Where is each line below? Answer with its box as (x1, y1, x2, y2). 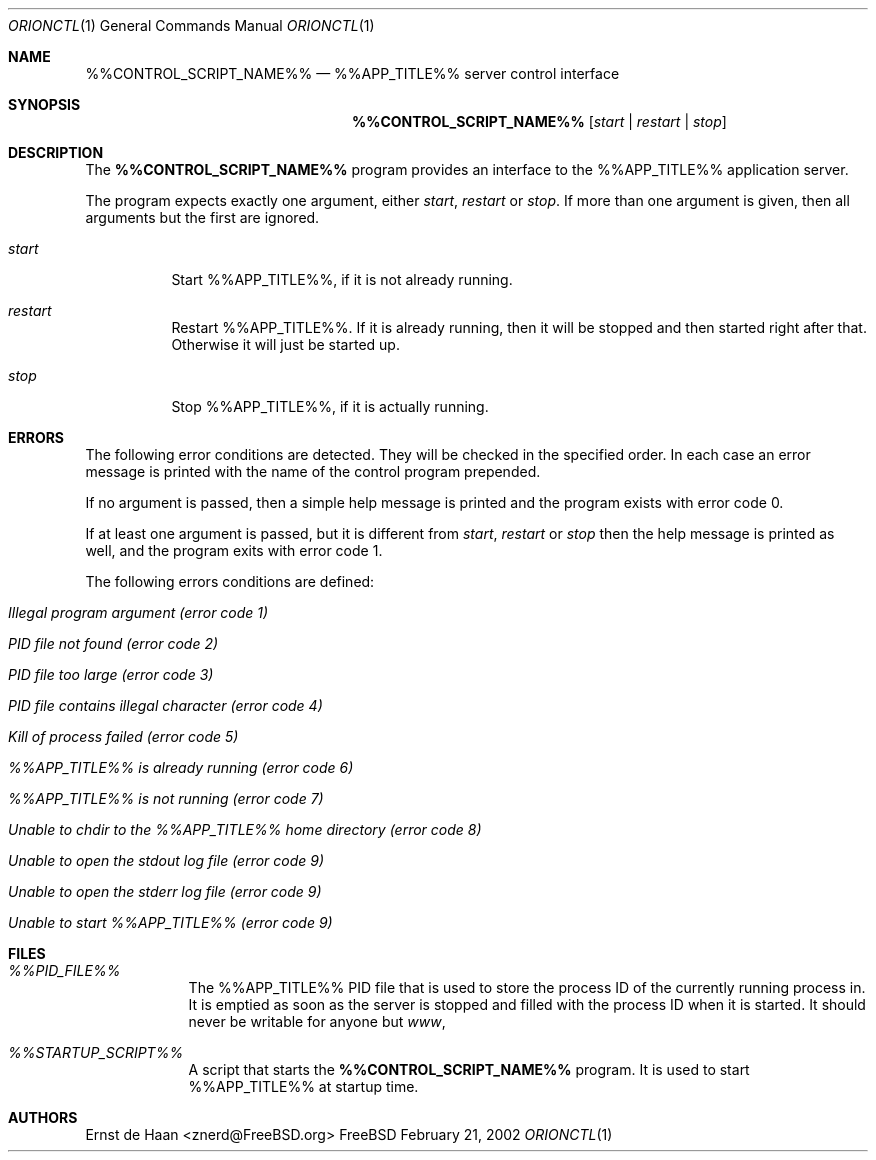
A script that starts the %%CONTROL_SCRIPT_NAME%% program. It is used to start (188, 1061, 750, 1078)
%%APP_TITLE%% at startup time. (188, 1078, 419, 1095)
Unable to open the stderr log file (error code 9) (8, 883, 322, 900)
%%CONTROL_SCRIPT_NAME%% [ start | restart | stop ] (352, 113, 727, 130)
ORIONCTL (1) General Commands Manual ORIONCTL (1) (8, 17, 375, 34)
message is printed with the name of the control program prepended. (85, 463, 541, 480)
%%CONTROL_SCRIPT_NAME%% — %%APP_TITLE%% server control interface (85, 65, 620, 82)
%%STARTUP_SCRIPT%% (8, 1044, 184, 1061)
